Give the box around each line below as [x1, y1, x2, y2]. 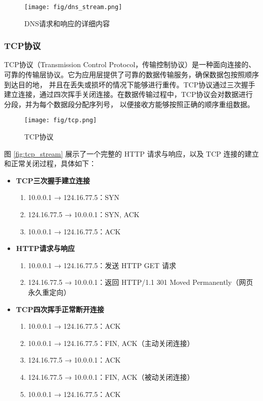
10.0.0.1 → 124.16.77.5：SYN [28, 192, 120, 203]
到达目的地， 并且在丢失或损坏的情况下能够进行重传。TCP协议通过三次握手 [4, 79, 255, 89]
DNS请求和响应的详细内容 [24, 18, 110, 28]
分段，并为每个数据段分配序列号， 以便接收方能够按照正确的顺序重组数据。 [4, 98, 254, 109]
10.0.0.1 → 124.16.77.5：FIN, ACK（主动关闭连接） [28, 337, 194, 348]
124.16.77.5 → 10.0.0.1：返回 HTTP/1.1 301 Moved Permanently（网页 [28, 277, 253, 287]
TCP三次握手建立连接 [16, 175, 90, 185]
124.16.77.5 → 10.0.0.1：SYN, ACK [28, 209, 140, 220]
